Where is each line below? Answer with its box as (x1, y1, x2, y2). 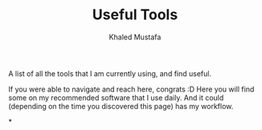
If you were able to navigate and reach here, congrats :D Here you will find (8, 84, 255, 94)
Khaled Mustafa (108, 32, 162, 42)
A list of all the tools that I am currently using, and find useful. (8, 68, 211, 78)
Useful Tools (92, 6, 178, 24)
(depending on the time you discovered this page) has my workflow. (8, 101, 234, 111)
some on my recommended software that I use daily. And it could (8, 92, 224, 102)
